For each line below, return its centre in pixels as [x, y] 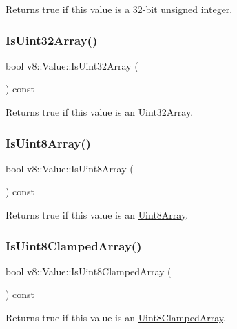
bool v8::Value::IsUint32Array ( [72, 65]
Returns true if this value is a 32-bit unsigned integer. [119, 9]
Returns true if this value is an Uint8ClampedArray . [116, 317]
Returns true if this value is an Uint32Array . [100, 112]
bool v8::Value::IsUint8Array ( [70, 168]
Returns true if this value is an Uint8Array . [97, 215]
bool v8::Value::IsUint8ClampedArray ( [89, 271]
